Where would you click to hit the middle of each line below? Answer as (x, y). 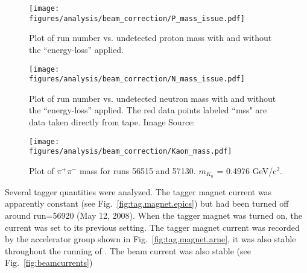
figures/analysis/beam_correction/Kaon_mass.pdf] (131, 152)
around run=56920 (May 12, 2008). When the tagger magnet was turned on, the (153, 215)
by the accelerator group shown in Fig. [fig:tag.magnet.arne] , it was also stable (150, 239)
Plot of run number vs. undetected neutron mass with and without (153, 98)
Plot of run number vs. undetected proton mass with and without (150, 38)
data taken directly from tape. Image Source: (112, 122)
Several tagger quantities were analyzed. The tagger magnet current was (138, 191)
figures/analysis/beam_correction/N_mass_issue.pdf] (137, 79)
